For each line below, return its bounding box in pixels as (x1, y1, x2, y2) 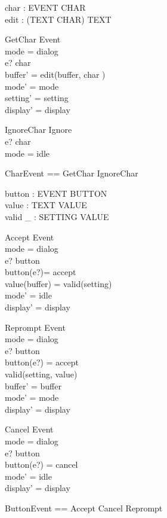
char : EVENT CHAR (5, 1, 86, 13)
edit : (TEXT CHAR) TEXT (5, 13, 112, 25)
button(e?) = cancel (5, 458, 78, 471)
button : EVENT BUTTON (5, 187, 107, 199)
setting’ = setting (5, 92, 69, 104)
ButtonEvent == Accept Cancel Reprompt (5, 501, 163, 514)
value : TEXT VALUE (5, 199, 87, 211)
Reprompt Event (5, 321, 66, 333)
